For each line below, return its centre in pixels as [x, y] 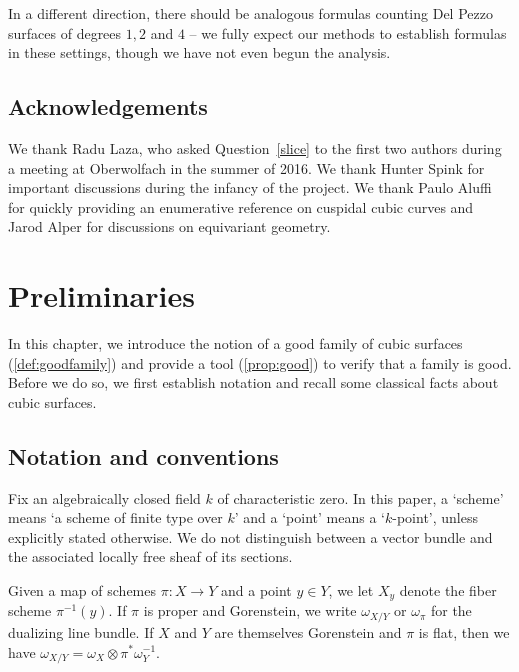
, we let [351, 590]
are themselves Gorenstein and [308, 631]
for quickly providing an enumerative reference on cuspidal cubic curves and [241, 206]
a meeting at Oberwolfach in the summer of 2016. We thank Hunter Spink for [246, 167]
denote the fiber [448, 590]
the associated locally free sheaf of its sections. [150, 556]
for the [451, 610]
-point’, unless [435, 517]
